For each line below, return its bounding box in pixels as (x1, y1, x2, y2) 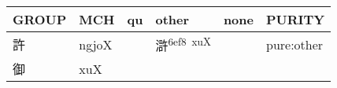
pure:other (265, 35, 324, 53)
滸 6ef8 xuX (155, 34, 211, 55)
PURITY (265, 10, 325, 28)
